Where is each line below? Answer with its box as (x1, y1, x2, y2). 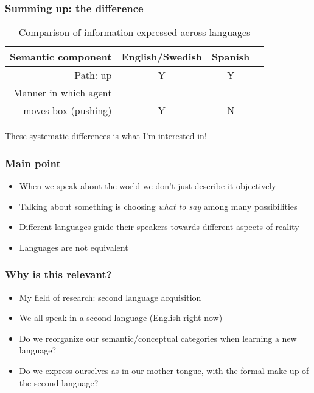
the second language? (19, 376, 99, 389)
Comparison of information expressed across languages (18, 25, 251, 40)
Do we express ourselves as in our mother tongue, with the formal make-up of (19, 364, 309, 377)
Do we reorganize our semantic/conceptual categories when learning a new (19, 331, 297, 344)
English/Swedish (121, 49, 203, 64)
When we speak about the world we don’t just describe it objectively (19, 179, 276, 192)
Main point (5, 155, 61, 170)
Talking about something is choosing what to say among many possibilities (19, 200, 298, 212)
